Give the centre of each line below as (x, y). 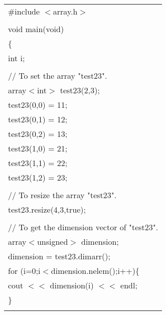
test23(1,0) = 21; (38, 148)
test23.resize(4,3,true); (47, 209)
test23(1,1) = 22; (38, 163)
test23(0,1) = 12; (38, 119)
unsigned (52, 242)
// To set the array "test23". (58, 75)
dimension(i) (72, 285)
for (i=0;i (24, 271)
